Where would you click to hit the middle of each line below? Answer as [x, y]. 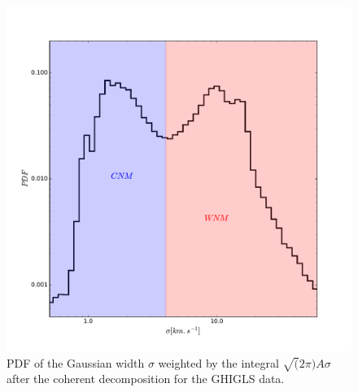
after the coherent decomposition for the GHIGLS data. [146, 379]
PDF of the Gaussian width [76, 362]
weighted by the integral [218, 362]
